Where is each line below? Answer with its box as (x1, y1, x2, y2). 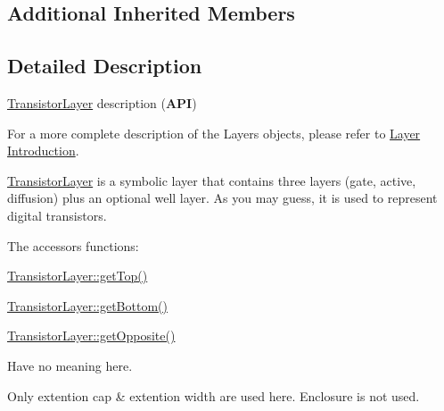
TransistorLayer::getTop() (7, 266, 148, 285)
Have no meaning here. (7, 356, 133, 374)
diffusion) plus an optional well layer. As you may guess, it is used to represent (7, 189, 438, 207)
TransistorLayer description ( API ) (7, 93, 197, 112)
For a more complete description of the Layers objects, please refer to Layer (7, 123, 421, 142)
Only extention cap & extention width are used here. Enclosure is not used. (7, 386, 420, 405)
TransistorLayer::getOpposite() (7, 326, 176, 345)
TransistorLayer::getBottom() (7, 296, 168, 315)
